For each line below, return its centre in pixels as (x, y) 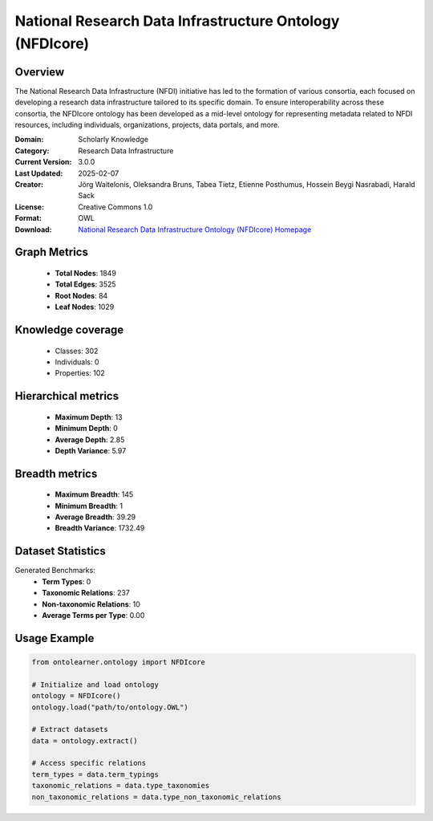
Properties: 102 (80, 373)
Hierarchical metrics (67, 396)
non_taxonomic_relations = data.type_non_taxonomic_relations (156, 797)
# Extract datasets (70, 730)
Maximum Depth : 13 (89, 417)
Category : (32, 150)
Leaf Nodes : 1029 (85, 307)
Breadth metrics (56, 473)
